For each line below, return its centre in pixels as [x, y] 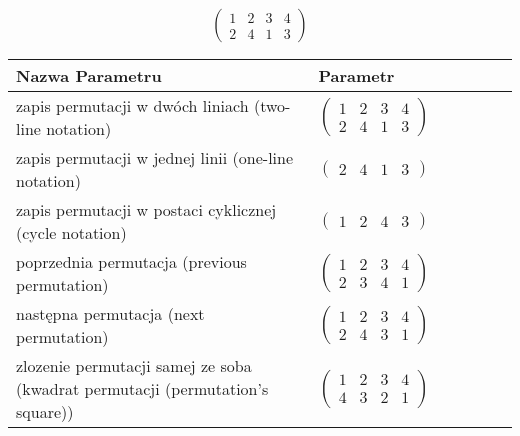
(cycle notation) [71, 233]
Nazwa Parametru [89, 76]
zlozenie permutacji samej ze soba [134, 366]
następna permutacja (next [110, 314]
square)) [45, 412]
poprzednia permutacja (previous [131, 262]
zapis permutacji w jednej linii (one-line [155, 158]
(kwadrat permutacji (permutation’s [142, 389]
